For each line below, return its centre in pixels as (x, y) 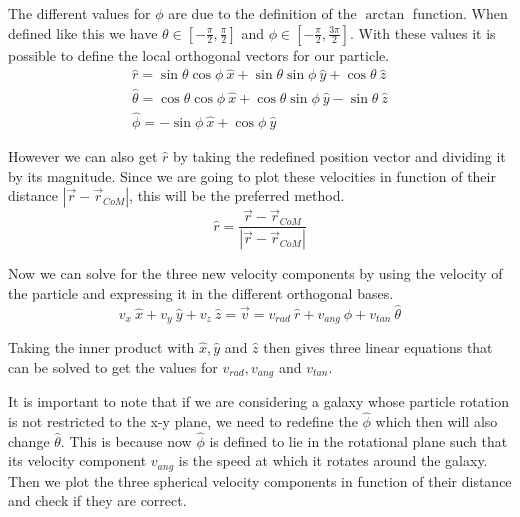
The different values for (79, 13)
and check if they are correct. (97, 500)
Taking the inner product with (101, 347)
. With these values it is (422, 32)
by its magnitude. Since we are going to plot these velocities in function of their (252, 175)
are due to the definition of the (262, 13)
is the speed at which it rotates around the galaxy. (333, 460)
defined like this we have (83, 32)
